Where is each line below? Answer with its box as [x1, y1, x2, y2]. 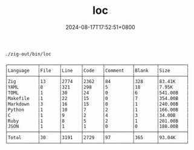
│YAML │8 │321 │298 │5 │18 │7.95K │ [5, 84, 189, 90]
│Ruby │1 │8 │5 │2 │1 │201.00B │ [5, 118, 189, 124]
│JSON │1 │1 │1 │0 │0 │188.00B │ [5, 123, 189, 130]
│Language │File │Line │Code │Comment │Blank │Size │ [5, 67, 189, 73]
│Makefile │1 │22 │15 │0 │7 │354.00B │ [5, 96, 189, 102]
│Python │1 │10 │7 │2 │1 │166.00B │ [5, 107, 189, 113]
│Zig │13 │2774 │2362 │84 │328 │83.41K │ [5, 79, 189, 85]
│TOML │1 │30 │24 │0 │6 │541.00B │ [5, 90, 189, 96]
